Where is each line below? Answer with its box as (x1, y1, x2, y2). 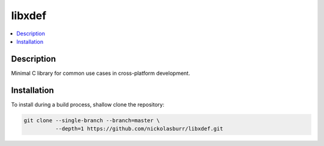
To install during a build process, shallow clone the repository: (11, 101, 164, 108)
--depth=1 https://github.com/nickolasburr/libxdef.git (55, 126, 223, 132)
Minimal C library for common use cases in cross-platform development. (11, 69, 190, 77)
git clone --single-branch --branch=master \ (23, 117, 160, 124)
